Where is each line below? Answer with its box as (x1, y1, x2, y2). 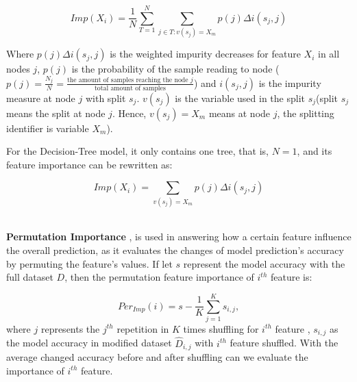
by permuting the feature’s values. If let (6, 256, 173, 270)
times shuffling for (183, 321, 259, 335)
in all (318, 47, 340, 61)
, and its (297, 144, 332, 158)
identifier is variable (6, 120, 89, 135)
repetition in (116, 321, 169, 335)
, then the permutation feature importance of (64, 270, 254, 284)
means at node (208, 105, 271, 120)
